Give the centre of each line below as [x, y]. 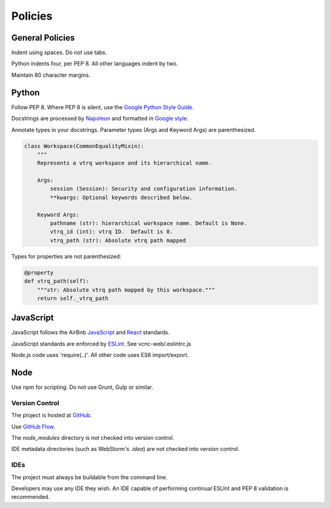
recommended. [31, 497]
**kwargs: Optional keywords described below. [121, 197]
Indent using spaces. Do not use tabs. [59, 53]
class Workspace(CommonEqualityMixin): [84, 146]
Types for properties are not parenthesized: [67, 256]
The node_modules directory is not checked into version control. [93, 438]
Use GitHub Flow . [33, 426]
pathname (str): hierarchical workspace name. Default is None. [149, 223]
